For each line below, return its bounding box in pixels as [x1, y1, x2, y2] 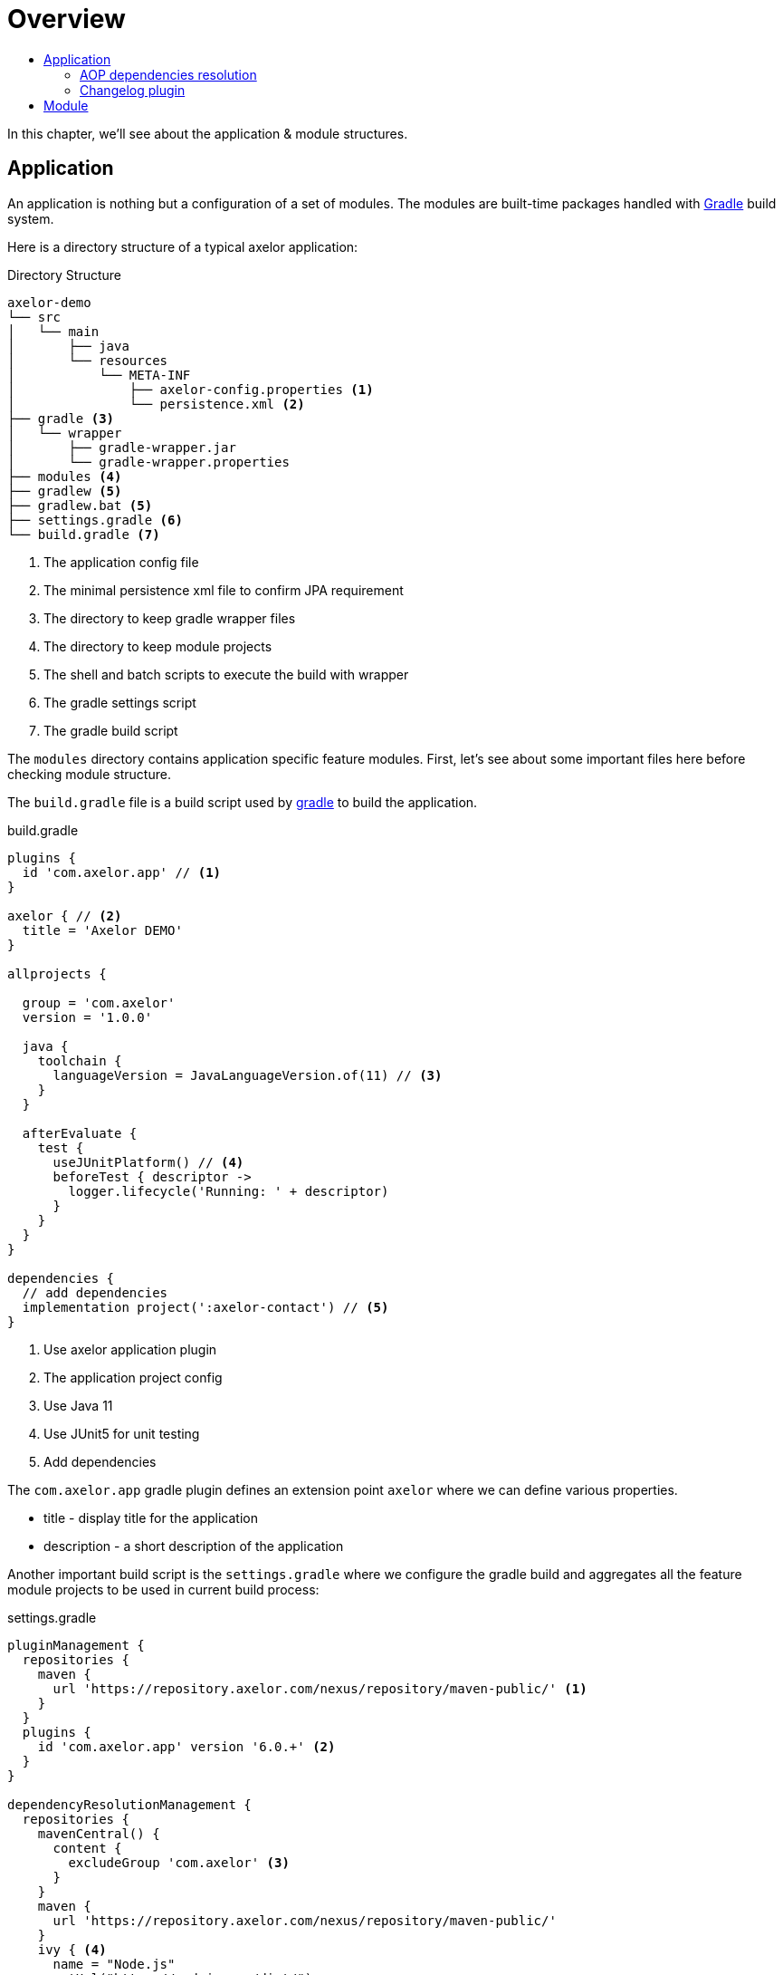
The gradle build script [43, 722, 178, 738]
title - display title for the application [43, 1509, 258, 1526]
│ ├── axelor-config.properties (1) [7, 381, 374, 397]
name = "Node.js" [53, 1956, 176, 1971]
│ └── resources [7, 352, 168, 368]
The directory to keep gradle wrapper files [43, 610, 296, 626]
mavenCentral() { [37, 1826, 160, 1841]
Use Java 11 [43, 1397, 113, 1413]
